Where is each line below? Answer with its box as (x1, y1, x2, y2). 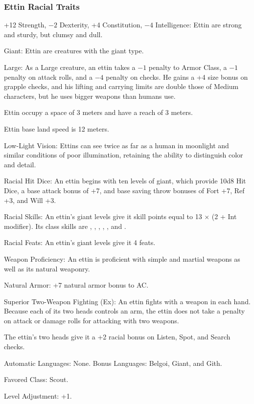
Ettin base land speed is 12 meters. (4, 123, 109, 134)
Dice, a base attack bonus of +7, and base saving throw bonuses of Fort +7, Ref (4, 185, 245, 195)
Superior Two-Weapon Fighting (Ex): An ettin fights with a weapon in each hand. (4, 296, 251, 306)
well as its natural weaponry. (4, 263, 90, 273)
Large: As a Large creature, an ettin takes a (4, 62, 136, 72)
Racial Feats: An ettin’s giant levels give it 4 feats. (4, 237, 156, 247)
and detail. (4, 159, 36, 169)
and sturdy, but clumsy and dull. (4, 29, 103, 39)
